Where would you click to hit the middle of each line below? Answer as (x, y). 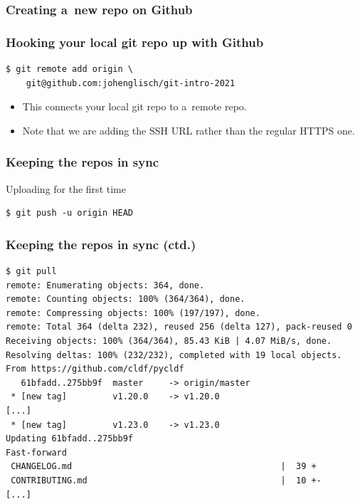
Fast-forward (36, 452)
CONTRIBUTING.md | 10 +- (166, 480)
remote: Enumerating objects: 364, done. (105, 285)
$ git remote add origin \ (69, 69)
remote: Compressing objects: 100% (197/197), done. (133, 313)
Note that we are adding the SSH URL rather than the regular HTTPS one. (189, 130)
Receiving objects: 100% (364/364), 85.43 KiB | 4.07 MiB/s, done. (169, 341)
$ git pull (31, 272)
